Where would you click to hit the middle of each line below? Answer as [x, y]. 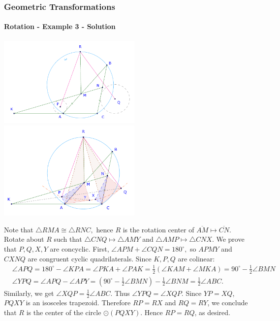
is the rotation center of [158, 229]
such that [68, 239]
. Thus [120, 293]
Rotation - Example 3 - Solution [60, 26]
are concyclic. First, [79, 249]
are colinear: [196, 258]
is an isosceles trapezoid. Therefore [78, 303]
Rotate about [24, 239]
